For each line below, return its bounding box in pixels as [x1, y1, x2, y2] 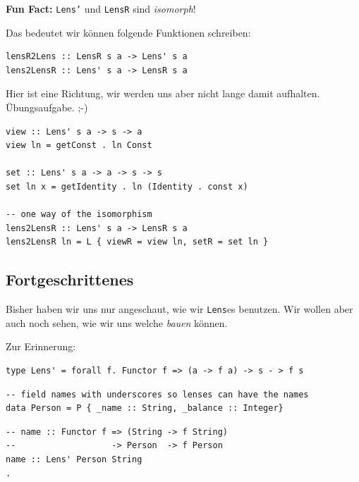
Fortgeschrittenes [6, 268, 134, 290]
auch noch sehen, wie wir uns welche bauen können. [6, 315, 228, 330]
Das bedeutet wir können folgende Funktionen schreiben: [6, 25, 251, 39]
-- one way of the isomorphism [6, 209, 152, 220]
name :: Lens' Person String [6, 454, 142, 464]
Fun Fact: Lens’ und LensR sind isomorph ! [6, 1, 196, 16]
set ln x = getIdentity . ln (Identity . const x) [6, 182, 248, 192]
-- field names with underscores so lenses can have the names [6, 389, 309, 400]
